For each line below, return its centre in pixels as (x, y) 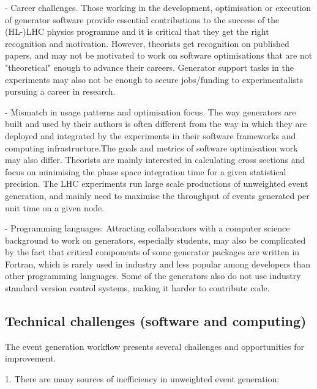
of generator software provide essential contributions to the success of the (142, 19)
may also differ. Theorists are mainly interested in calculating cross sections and (155, 160)
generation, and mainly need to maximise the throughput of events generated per (157, 195)
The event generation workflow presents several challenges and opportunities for (155, 346)
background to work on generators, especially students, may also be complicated (155, 240)
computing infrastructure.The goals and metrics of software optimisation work (151, 147)
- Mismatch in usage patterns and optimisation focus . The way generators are (151, 111)
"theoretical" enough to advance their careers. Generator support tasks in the (149, 67)
